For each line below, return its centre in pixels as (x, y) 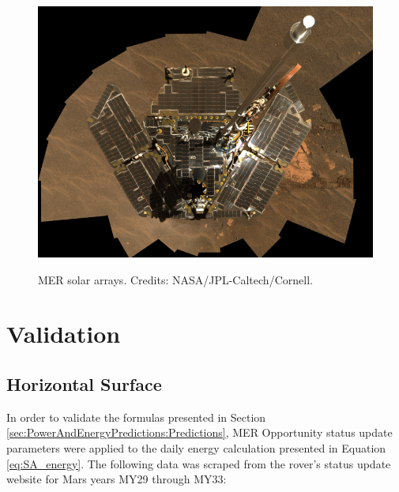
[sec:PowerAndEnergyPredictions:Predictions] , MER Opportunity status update (199, 432)
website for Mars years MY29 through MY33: (117, 479)
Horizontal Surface (84, 383)
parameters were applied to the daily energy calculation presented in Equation (196, 447)
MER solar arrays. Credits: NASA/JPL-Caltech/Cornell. (175, 279)
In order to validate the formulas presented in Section (136, 417)
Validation (64, 334)
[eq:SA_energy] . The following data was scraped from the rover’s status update (199, 463)
